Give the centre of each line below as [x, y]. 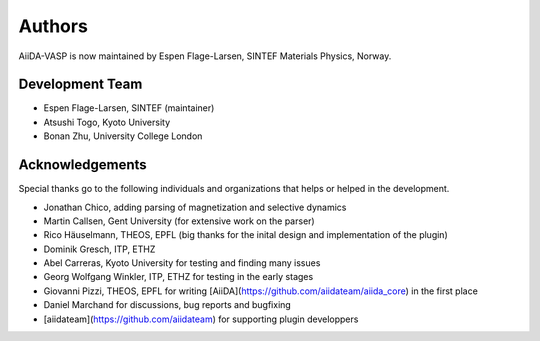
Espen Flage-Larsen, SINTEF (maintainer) [129, 108]
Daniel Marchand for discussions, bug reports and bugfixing [167, 305]
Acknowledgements [82, 165]
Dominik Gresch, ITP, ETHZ [99, 249]
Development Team [80, 84]
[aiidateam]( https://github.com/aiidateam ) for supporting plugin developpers [201, 319]
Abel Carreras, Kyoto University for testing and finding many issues [182, 263]
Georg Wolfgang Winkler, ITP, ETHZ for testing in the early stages [178, 277]
